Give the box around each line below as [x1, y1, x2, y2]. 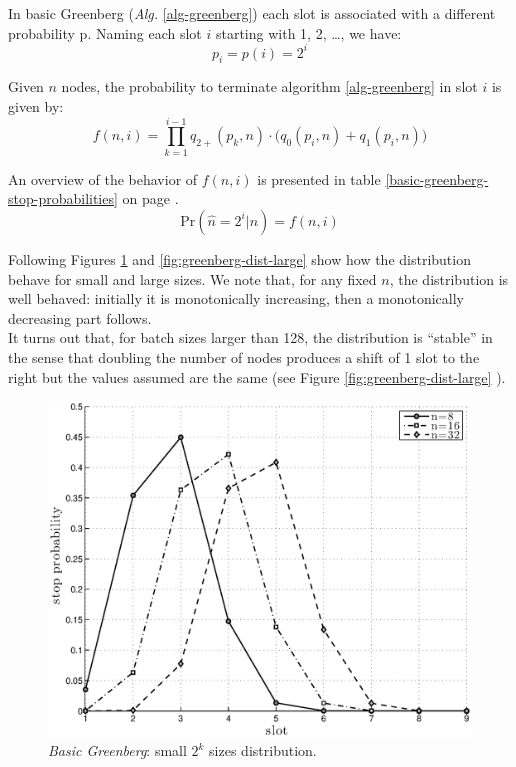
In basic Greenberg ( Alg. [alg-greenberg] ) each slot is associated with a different [8, 3, 496, 23]
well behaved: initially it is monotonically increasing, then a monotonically [8, 288, 465, 309]
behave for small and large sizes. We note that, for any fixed [8, 268, 377, 289]
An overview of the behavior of [8, 168, 198, 189]
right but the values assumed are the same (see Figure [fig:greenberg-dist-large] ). [8, 366, 506, 387]
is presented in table [257, 168, 381, 189]
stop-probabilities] [8, 188, 118, 209]
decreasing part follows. [8, 307, 152, 328]
